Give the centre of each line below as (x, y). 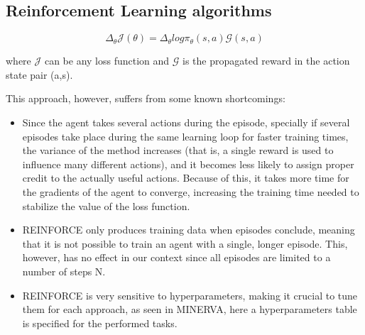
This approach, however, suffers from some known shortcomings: (146, 98)
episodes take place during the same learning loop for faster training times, (185, 136)
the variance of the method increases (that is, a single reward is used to (178, 150)
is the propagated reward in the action (266, 61)
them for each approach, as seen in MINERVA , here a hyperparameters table (190, 309)
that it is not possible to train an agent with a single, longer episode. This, (185, 243)
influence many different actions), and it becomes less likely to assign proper (188, 164)
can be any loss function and (107, 61)
